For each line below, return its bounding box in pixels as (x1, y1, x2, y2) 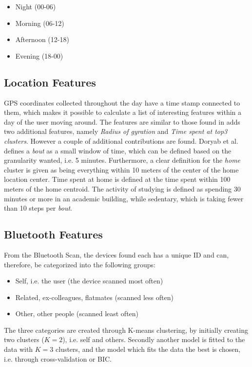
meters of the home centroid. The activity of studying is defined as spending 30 (4, 183, 241, 194)
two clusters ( (4, 334, 44, 345)
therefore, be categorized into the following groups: (4, 259, 155, 269)
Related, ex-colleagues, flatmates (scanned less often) (15, 292, 174, 302)
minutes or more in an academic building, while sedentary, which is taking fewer (4, 193, 244, 203)
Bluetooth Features (4, 227, 103, 242)
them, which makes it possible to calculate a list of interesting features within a (4, 107, 242, 117)
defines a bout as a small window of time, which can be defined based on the (4, 145, 232, 155)
